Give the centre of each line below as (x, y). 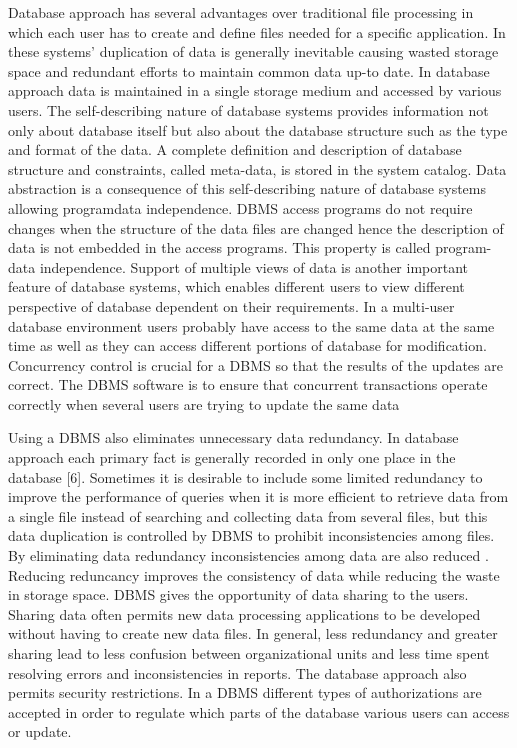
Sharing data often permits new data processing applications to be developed (244, 613)
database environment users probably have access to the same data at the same (251, 325)
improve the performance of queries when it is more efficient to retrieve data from (258, 496)
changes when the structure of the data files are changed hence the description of (256, 227)
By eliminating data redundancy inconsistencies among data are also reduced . (248, 555)
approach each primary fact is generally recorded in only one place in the (232, 457)
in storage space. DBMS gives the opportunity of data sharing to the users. (238, 594)
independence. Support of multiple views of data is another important (253, 266)
